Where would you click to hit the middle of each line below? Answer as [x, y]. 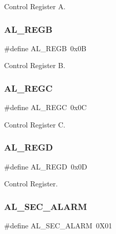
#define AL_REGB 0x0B [45, 48]
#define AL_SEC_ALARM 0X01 [58, 226]
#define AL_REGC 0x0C [45, 107]
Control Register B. [35, 65]
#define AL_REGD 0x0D [46, 166]
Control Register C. [35, 124]
